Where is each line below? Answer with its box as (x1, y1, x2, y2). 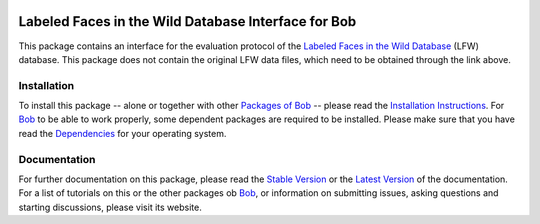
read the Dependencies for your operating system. (18, 127, 227, 139)
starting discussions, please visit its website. (18, 201, 202, 213)
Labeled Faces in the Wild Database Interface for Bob (18, 13, 357, 30)
